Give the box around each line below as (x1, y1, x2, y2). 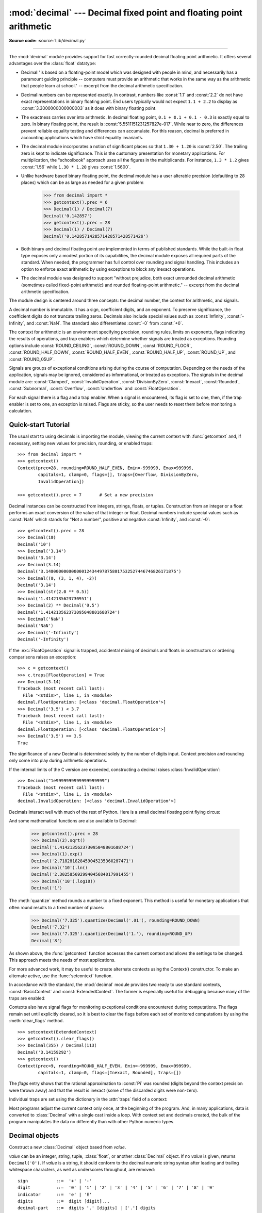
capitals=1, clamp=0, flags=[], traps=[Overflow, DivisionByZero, (38, 472, 199, 477)
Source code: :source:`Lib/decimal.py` (9, 38, 86, 44)
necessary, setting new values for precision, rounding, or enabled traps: (9, 440, 153, 446)
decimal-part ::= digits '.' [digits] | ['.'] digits (17, 1205, 156, 1211)
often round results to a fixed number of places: (9, 904, 104, 910)
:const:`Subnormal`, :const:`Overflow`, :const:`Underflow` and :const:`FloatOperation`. (9, 386, 181, 392)
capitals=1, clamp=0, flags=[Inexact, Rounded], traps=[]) (38, 1070, 181, 1075)
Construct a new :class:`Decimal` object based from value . (9, 1144, 126, 1150)
